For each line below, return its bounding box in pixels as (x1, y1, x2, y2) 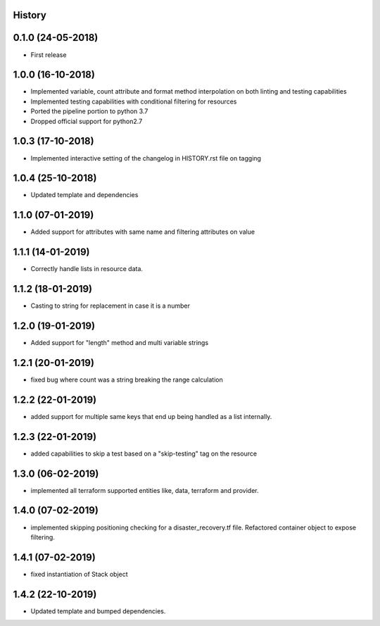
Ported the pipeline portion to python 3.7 (30, 107, 148, 115)
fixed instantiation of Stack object (30, 570, 128, 578)
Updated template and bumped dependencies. (30, 606, 166, 615)
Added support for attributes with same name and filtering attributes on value (30, 227, 255, 236)
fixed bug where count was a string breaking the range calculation (30, 375, 223, 384)
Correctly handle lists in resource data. (30, 265, 144, 273)
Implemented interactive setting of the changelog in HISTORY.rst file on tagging (30, 154, 262, 162)
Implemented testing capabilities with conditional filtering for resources (30, 97, 237, 106)
